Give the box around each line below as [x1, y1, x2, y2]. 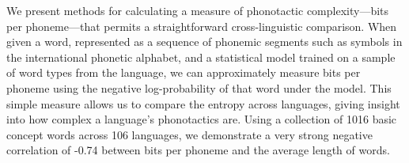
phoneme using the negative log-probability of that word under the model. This [6, 79, 392, 96]
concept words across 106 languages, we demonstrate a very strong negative [6, 126, 373, 142]
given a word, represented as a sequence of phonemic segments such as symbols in [6, 33, 403, 50]
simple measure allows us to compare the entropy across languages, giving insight [6, 95, 400, 112]
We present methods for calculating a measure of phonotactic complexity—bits [6, 2, 389, 18]
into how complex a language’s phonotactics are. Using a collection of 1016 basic [6, 111, 397, 127]
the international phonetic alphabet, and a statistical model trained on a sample [6, 48, 396, 65]
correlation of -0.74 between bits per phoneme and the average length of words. [6, 142, 390, 158]
